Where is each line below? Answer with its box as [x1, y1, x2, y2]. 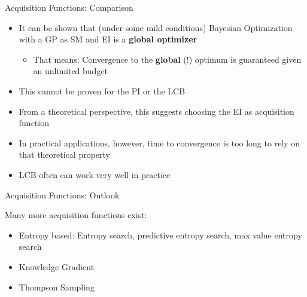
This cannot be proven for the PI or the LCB [19, 84, 186, 97]
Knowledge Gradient [19, 260, 95, 272]
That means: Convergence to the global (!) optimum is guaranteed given [33, 53, 302, 65]
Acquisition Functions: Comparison [5, 1, 133, 13]
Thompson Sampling [19, 280, 95, 293]
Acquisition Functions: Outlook [5, 188, 120, 201]
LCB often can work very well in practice [19, 168, 171, 180]
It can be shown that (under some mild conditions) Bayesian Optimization [19, 21, 293, 33]
